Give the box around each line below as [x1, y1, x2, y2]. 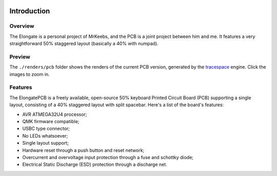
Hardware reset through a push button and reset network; [22, 147, 145, 153]
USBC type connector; [22, 126, 70, 132]
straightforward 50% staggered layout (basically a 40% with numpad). [9, 41, 159, 47]
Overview [9, 23, 34, 30]
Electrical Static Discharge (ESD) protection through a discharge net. [22, 162, 168, 168]
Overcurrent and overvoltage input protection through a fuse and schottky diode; [22, 154, 194, 160]
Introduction [9, 7, 50, 15]
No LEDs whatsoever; [22, 132, 68, 139]
